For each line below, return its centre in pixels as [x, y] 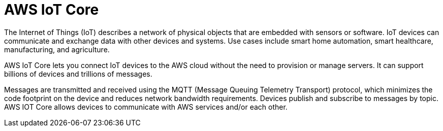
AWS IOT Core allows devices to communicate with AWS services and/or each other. [146, 107]
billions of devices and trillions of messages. [78, 74]
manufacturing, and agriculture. [57, 49]
